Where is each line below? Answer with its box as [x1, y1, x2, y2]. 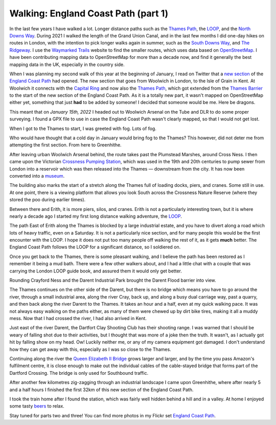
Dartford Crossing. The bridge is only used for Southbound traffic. [9, 370, 148, 376]
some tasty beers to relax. [9, 403, 65, 409]
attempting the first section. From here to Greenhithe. [9, 142, 122, 148]
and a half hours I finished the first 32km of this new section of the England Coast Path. [9, 387, 194, 393]
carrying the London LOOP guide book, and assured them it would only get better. [9, 268, 182, 274]
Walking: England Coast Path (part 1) [9, 8, 169, 19]
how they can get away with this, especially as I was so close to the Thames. [9, 346, 171, 352]
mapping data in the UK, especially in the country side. [9, 61, 125, 68]
